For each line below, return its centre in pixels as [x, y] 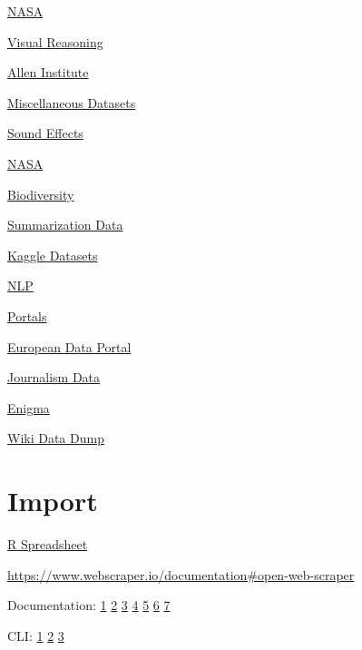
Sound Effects [45, 133]
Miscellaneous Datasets [72, 102]
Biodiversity [41, 194]
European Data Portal [69, 346]
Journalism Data [54, 377]
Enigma [29, 407]
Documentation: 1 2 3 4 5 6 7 [89, 605]
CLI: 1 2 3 [36, 635]
